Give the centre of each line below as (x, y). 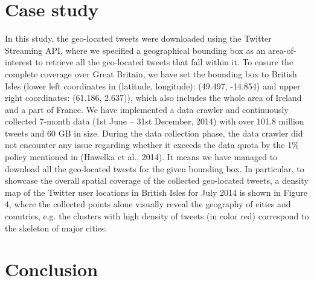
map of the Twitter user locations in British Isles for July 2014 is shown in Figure (156, 192)
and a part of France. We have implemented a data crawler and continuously (147, 109)
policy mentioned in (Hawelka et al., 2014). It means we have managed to (141, 157)
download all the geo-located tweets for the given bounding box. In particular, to (155, 168)
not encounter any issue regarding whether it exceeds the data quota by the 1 (149, 145)
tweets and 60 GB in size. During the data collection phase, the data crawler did (154, 133)
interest (19, 62)
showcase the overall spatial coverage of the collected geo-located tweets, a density (157, 180)
